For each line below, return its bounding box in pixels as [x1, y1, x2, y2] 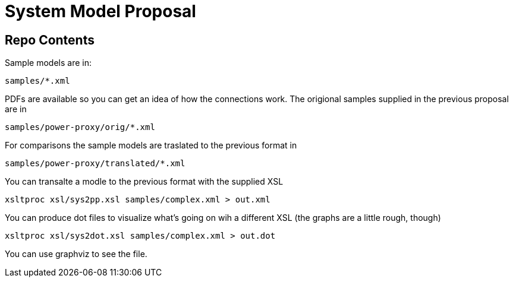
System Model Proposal [5, 1, 196, 21]
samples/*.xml [5, 76, 70, 86]
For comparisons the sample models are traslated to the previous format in [5, 140, 297, 151]
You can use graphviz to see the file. [5, 249, 147, 259]
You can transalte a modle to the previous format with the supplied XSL [5, 176, 284, 187]
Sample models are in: [5, 58, 92, 68]
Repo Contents [5, 32, 95, 47]
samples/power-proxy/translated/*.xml [5, 159, 185, 169]
